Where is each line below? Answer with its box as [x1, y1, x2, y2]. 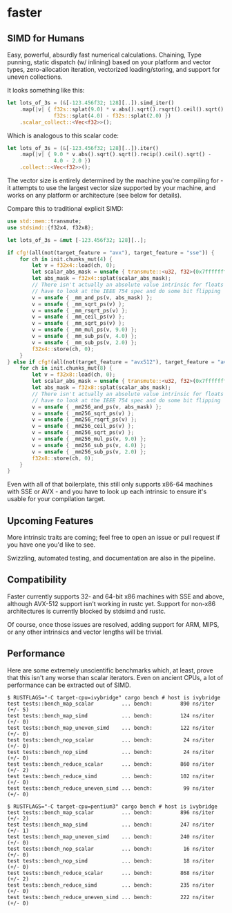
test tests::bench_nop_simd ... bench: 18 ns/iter [7, 857, 215, 865]
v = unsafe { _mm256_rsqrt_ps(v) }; [32, 416, 137, 423]
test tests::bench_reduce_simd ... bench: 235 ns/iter [7, 881, 215, 889]
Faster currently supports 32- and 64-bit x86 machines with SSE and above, [7, 592, 224, 601]
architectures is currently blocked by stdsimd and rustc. [7, 607, 166, 615]
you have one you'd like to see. [7, 540, 96, 549]
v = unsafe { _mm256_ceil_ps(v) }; [32, 423, 135, 430]
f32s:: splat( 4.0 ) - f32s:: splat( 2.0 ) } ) [53, 112, 171, 119]
